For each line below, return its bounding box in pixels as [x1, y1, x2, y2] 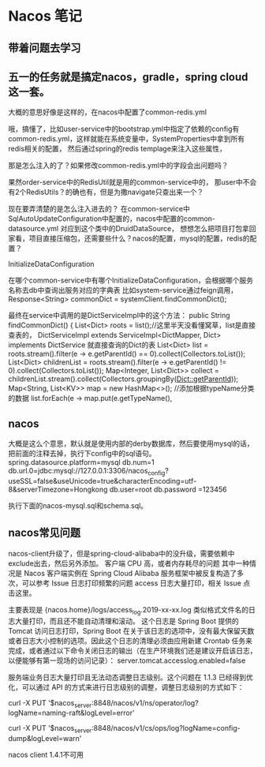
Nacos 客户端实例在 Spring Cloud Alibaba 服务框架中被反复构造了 [23, 568, 237, 578]
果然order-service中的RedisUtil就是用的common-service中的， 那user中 [8, 178, 243, 187]
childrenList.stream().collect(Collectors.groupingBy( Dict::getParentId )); [8, 374, 239, 383]
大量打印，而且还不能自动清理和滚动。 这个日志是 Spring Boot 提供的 [14, 616, 239, 626]
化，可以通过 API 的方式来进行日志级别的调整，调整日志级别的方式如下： [8, 682, 244, 691]
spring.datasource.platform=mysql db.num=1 [8, 458, 155, 467]
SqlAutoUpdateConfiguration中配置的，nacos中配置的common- [8, 214, 215, 223]
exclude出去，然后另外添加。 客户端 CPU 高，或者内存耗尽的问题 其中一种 [8, 558, 250, 568]
